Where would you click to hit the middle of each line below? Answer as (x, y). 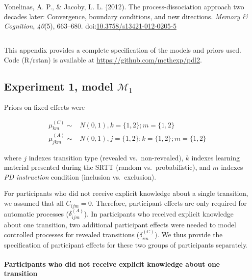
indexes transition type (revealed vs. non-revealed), (106, 157)
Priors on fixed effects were (44, 107)
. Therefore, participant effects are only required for (169, 203)
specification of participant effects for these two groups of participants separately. (126, 244)
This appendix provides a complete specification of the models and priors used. (123, 50)
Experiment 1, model (59, 86)
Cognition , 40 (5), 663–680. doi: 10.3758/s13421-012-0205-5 (90, 26)
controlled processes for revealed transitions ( (72, 234)
